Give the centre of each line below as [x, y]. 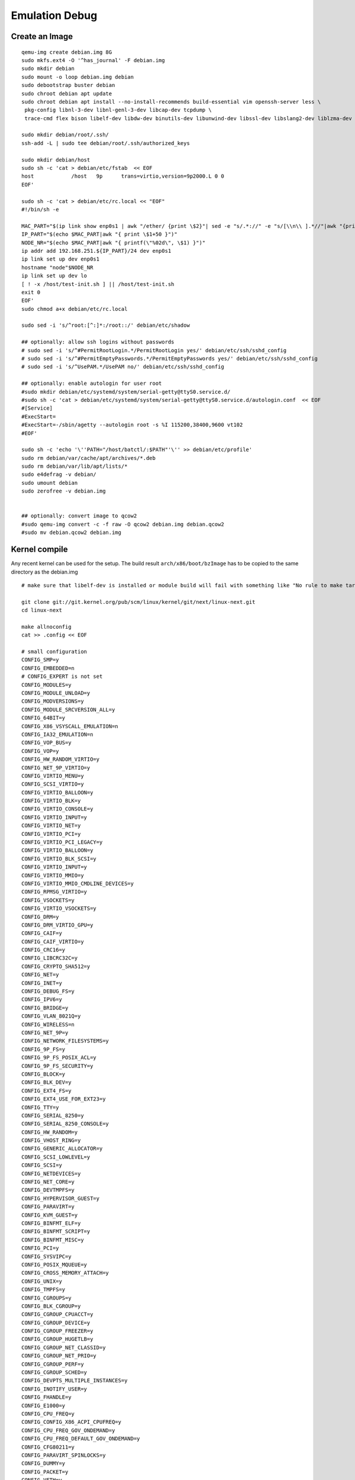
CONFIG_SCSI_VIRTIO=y [53, 784]
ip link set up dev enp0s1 [61, 259]
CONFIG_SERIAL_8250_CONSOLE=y [65, 1124]
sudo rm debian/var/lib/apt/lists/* [75, 466]
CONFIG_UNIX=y [42, 1281]
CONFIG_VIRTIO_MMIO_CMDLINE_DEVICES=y [78, 883]
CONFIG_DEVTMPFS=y [48, 1190]
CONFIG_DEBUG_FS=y [48, 991]
